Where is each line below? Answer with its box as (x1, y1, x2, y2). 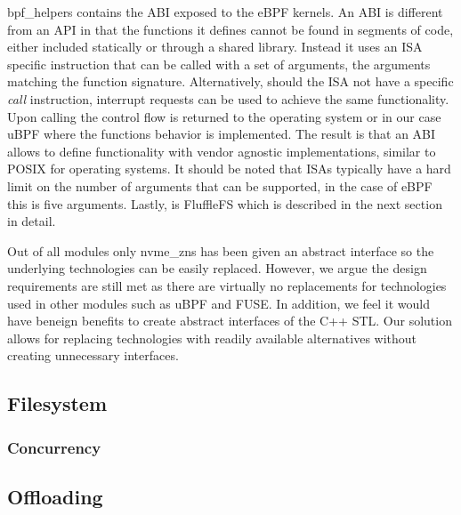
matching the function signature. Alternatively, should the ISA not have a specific (7, 72, 454, 91)
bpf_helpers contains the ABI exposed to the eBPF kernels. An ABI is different (7, 3, 443, 20)
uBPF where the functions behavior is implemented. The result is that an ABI (7, 125, 436, 143)
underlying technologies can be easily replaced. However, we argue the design (7, 259, 427, 278)
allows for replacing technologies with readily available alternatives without (7, 328, 417, 347)
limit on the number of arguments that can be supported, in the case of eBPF (7, 176, 433, 195)
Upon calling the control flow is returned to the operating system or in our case (7, 107, 441, 125)
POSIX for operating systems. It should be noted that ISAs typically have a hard (7, 159, 451, 178)
